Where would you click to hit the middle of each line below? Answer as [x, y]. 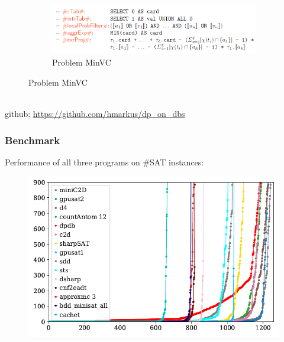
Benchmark [33, 140]
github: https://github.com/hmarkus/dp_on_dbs [95, 113]
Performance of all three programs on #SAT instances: [104, 162]
